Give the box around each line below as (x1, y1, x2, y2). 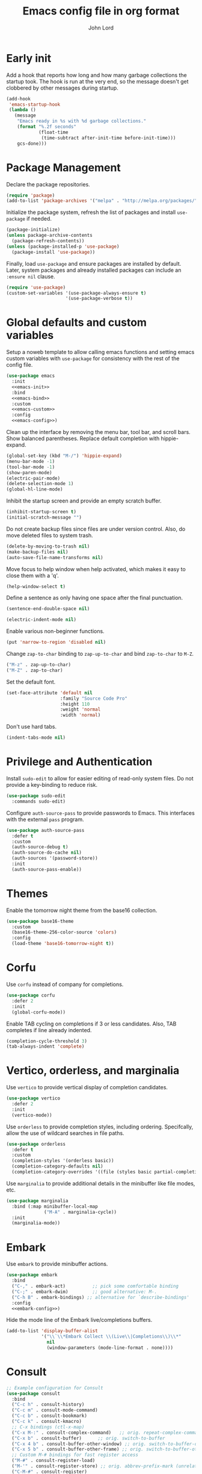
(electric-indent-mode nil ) (6, 617, 77, 623)
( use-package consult (6, 1390, 61, 1396)
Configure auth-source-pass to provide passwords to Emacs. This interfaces (6, 809, 195, 816)
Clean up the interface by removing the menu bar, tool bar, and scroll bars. (6, 429, 191, 436)
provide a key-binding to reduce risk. (6, 781, 98, 788)
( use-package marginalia (6, 1197, 69, 1203)
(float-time (38, 129, 69, 135)
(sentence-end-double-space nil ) (6, 606, 90, 612)
